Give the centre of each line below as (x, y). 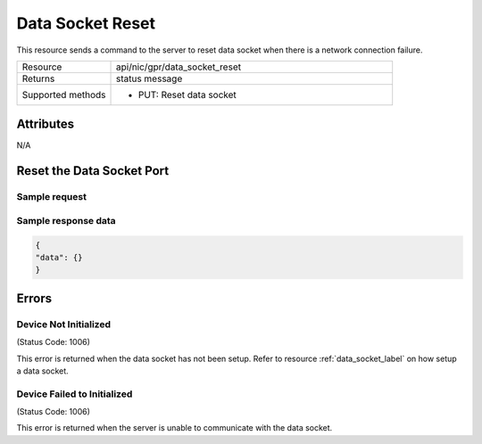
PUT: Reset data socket (187, 95)
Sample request (51, 197)
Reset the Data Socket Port (93, 171)
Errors (34, 298)
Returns (38, 78)
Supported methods (64, 95)
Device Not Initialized (64, 324)
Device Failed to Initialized (75, 394)
